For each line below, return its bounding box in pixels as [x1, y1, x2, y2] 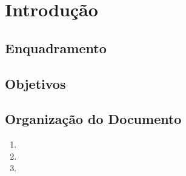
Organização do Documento [5, 109, 182, 128]
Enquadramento [5, 38, 107, 57]
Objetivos [5, 74, 66, 93]
